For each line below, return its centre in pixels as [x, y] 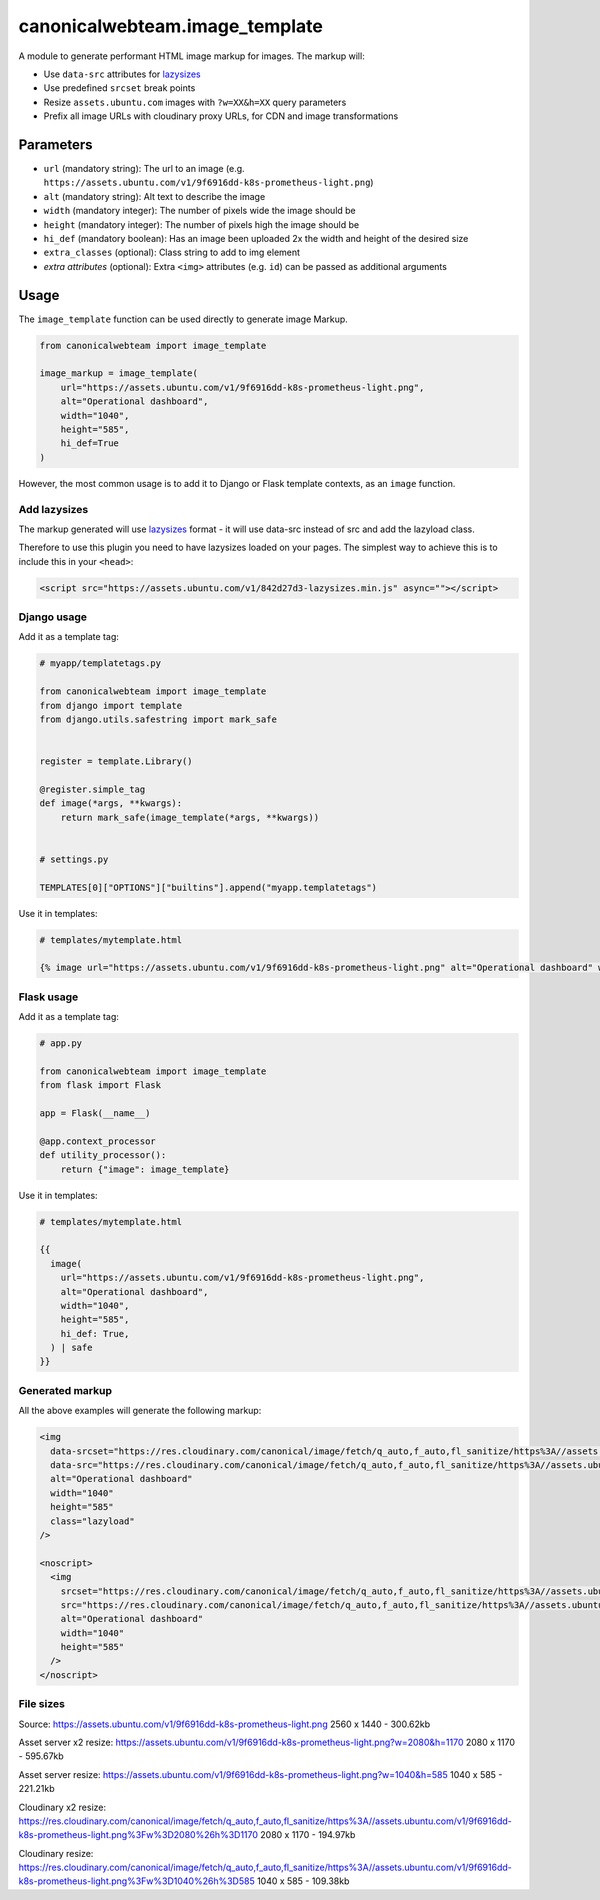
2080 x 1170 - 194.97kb [308, 1835]
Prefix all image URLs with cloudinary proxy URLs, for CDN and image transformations [221, 116]
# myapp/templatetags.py [100, 663]
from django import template [111, 705]
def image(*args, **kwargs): [111, 803]
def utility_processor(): [103, 1155]
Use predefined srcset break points [119, 88]
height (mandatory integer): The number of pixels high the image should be [201, 224]
